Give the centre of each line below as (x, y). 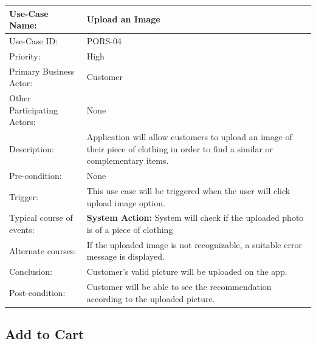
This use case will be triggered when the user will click (188, 190)
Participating (33, 110)
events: (22, 229)
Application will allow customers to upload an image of (189, 137)
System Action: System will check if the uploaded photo (195, 218)
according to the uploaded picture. (151, 298)
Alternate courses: (43, 250)
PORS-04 (104, 40)
